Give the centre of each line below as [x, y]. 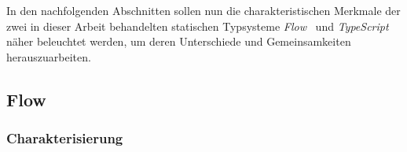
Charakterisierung [65, 138]
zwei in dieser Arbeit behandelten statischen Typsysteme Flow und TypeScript [198, 26]
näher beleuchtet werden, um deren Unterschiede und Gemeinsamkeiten [179, 41]
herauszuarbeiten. [49, 56]
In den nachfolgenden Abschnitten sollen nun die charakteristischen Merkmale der [203, 10]
